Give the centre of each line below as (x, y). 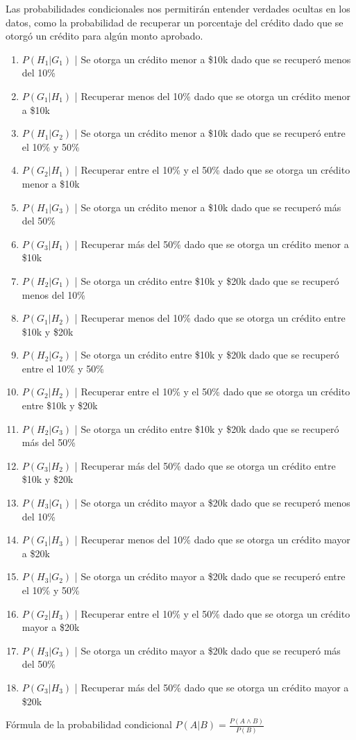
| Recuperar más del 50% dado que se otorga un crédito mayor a (212, 687)
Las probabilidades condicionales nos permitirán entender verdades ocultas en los (178, 8)
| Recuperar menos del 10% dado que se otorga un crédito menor (213, 96)
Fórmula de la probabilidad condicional (89, 724)
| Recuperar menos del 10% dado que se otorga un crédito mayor (212, 540)
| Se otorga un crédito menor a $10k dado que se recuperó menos (213, 59)
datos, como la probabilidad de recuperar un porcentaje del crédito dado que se (175, 22)
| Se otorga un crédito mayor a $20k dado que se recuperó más (207, 650)
